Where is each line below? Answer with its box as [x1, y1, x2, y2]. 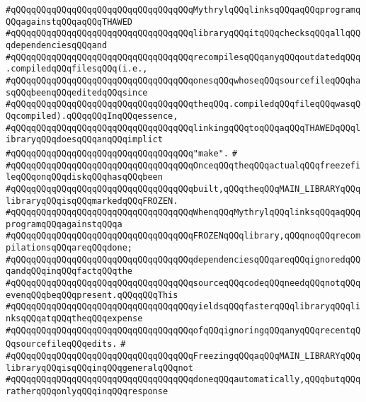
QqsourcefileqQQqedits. [6, 339, 118, 350]
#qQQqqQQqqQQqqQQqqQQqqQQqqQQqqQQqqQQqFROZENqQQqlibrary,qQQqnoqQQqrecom [6, 231, 361, 241]
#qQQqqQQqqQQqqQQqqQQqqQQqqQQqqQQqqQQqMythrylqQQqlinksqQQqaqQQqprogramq [6, 5, 361, 15]
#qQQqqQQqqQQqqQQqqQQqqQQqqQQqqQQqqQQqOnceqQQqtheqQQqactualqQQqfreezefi [6, 160, 361, 171]
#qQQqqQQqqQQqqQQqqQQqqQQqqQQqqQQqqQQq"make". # [6, 148, 237, 159]
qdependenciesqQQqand [6, 40, 108, 50]
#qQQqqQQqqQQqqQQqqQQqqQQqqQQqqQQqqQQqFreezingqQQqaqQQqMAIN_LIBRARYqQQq [6, 351, 361, 362]
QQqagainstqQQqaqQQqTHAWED [6, 16, 132, 27]
